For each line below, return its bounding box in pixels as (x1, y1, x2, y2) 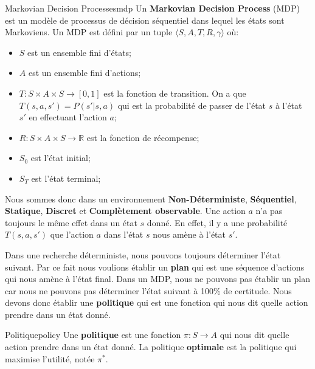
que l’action (50, 228, 94, 241)
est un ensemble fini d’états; (27, 46, 131, 58)
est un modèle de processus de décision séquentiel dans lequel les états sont (5, 13, 285, 26)
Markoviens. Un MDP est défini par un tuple (5, 26, 173, 38)
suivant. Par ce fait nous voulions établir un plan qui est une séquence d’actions (5, 260, 305, 273)
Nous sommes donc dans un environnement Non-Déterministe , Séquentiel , (5, 192, 297, 205)
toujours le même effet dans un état (5, 216, 137, 229)
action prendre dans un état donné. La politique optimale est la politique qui (5, 340, 297, 353)
